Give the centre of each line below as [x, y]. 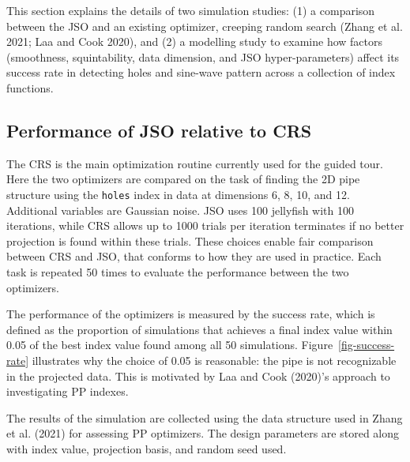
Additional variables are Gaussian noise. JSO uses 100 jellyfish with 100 [180, 210]
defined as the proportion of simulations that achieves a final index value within [199, 329]
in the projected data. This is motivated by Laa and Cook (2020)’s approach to [198, 376]
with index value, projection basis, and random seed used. [147, 448]
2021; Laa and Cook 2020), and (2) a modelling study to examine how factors [194, 41]
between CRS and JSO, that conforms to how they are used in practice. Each [194, 256]
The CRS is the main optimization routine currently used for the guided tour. [195, 163]
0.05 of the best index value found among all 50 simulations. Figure [170, 345]
